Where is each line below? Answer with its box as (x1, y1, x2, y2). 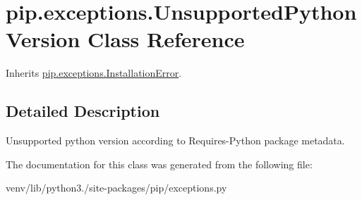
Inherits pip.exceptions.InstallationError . (6, 65, 182, 80)
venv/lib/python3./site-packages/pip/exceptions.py (6, 180, 227, 195)
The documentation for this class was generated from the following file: (6, 156, 313, 171)
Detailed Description (6, 100, 160, 122)
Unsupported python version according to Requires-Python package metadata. (6, 133, 345, 148)
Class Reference (88, 25, 245, 54)
